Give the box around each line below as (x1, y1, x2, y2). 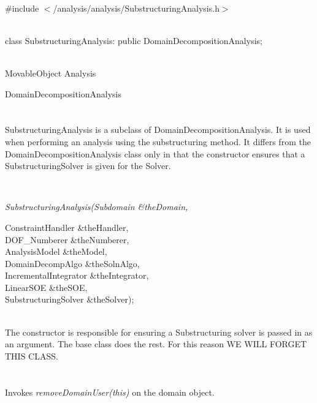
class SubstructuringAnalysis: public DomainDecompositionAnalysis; (5, 34, 262, 47)
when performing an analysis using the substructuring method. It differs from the (5, 135, 311, 148)
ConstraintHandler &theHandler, (5, 220, 129, 233)
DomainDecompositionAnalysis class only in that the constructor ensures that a (5, 147, 305, 160)
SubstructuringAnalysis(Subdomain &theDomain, (5, 200, 188, 213)
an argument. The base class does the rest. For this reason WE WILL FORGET (5, 337, 307, 350)
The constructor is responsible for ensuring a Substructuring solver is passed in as (5, 325, 313, 338)
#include (5, 1, 39, 14)
